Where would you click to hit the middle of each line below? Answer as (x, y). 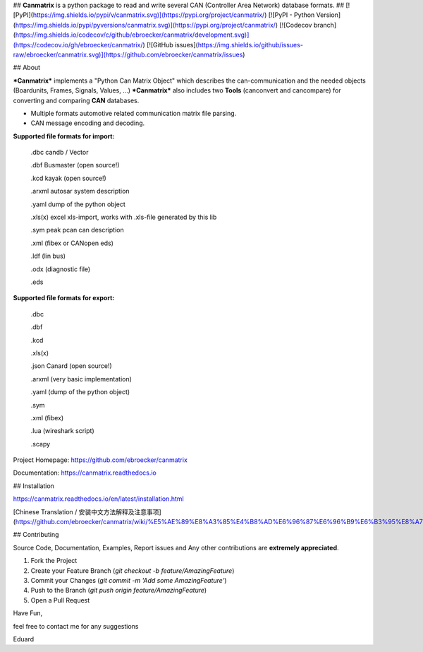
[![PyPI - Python (292, 15)
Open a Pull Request (60, 600)
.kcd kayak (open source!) (69, 178)
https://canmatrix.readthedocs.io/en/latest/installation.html (98, 499)
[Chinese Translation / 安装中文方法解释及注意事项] (87, 511)
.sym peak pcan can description (77, 230)
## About (27, 68)
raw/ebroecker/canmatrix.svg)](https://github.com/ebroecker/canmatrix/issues (128, 54)
